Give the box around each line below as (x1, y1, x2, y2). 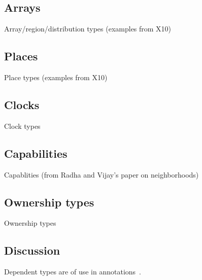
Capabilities (4, 145, 68, 161)
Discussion (4, 242, 60, 258)
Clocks (4, 96, 40, 112)
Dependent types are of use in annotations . (4, 266, 141, 277)
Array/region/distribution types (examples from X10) (4, 23, 172, 34)
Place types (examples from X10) (4, 72, 108, 82)
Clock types (4, 120, 41, 131)
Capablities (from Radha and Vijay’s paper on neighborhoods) (4, 169, 199, 180)
